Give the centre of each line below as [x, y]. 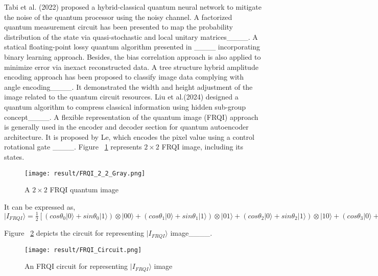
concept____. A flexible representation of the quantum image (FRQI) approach [131, 117]
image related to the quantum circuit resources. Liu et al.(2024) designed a [121, 97]
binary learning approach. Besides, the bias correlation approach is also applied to [133, 56]
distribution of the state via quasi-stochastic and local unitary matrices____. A [131, 36]
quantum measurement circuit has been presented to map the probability [119, 27]
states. [14, 156]
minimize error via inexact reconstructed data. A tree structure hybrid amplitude [131, 67]
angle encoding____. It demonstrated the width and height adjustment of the [128, 86]
